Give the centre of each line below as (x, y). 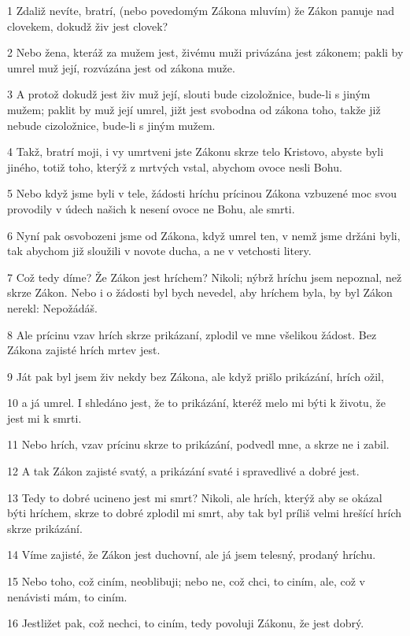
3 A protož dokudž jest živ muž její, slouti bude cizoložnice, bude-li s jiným (189, 94)
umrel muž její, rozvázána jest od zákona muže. (121, 67)
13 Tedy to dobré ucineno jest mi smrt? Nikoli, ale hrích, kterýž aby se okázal (195, 497)
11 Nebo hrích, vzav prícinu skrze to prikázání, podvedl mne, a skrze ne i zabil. (198, 444)
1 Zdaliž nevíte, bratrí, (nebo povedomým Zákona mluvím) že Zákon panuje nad (201, 10)
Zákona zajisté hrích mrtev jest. (84, 350)
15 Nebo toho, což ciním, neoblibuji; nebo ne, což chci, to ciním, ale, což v (186, 581)
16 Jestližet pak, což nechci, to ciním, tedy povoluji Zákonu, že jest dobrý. (186, 623)
